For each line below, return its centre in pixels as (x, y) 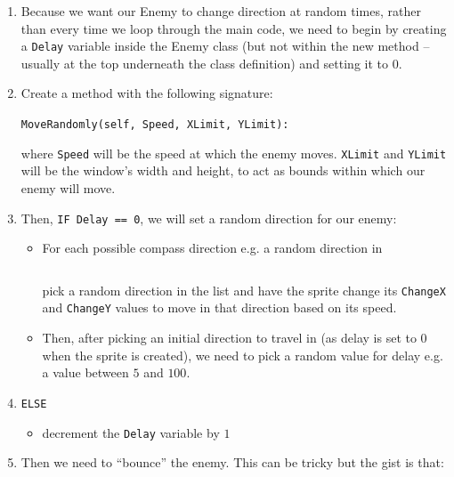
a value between (85, 372)
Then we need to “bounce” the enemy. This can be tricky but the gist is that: (232, 462)
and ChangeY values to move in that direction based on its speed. (219, 307)
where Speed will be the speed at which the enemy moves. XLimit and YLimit (234, 153)
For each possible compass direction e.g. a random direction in (212, 248)
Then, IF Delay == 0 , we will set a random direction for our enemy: (209, 218)
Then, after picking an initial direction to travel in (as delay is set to (229, 338)
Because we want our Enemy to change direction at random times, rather (221, 11)
